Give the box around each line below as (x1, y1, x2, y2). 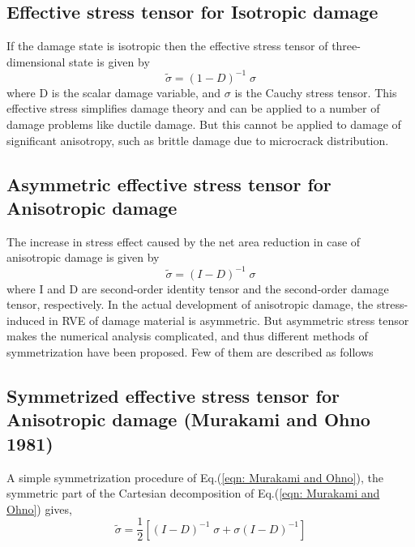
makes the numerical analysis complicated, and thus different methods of (6, 327, 368, 344)
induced (6, 311, 45, 328)
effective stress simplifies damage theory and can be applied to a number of (6, 100, 380, 117)
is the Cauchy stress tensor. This (234, 83, 397, 100)
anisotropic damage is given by (6, 249, 160, 266)
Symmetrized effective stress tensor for (6, 382, 340, 408)
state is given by (69, 53, 150, 70)
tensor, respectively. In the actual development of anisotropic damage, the (6, 296, 374, 313)
